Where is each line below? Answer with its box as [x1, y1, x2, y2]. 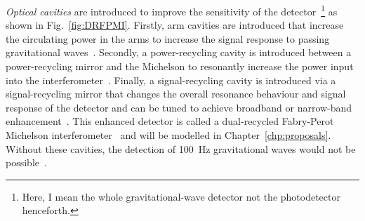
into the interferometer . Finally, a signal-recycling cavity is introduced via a [6, 72, 336, 87]
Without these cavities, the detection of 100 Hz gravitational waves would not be [6, 141, 356, 156]
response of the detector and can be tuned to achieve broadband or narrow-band [6, 100, 352, 114]
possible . [6, 155, 47, 170]
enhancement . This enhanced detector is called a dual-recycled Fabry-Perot [6, 114, 334, 128]
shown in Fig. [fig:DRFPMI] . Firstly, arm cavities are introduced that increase [6, 18, 344, 32]
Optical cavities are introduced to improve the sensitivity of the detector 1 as [6, 2, 338, 18]
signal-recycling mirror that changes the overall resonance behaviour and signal [6, 86, 346, 101]
